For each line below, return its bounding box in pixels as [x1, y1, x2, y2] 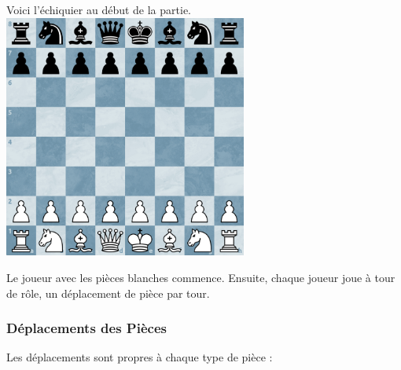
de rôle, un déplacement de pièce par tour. [6, 284, 210, 301]
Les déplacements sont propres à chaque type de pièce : [6, 349, 273, 365]
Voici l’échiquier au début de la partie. [6, 2, 191, 17]
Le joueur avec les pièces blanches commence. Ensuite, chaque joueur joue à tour [6, 269, 395, 285]
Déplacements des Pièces [6, 318, 167, 338]
